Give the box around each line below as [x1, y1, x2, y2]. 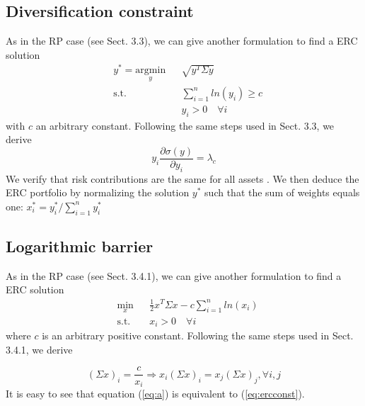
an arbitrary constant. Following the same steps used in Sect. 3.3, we [35, 118, 335, 132]
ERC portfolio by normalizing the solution [6, 185, 190, 200]
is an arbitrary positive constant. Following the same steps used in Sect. [42, 328, 354, 343]
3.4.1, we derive [6, 342, 73, 356]
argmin [135, 65, 166, 76]
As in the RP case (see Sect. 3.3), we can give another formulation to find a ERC [6, 33, 358, 48]
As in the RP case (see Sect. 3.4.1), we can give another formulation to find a [6, 268, 342, 283]
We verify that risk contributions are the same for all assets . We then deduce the [6, 171, 359, 186]
